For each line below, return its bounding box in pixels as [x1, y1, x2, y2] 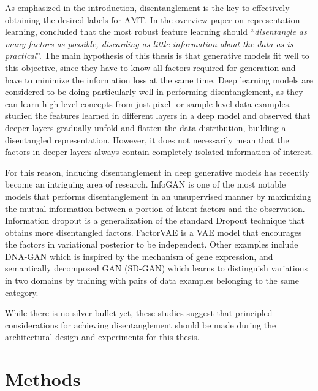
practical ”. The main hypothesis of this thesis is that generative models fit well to [5, 49, 309, 62]
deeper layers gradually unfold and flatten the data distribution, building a [5, 121, 286, 134]
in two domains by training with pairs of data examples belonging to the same [5, 274, 299, 287]
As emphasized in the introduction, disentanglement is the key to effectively [5, 1, 290, 13]
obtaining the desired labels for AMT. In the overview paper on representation [5, 13, 300, 26]
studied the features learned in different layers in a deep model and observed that [5, 109, 311, 122]
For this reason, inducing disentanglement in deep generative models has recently [5, 165, 309, 178]
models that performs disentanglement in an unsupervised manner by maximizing [5, 189, 311, 202]
